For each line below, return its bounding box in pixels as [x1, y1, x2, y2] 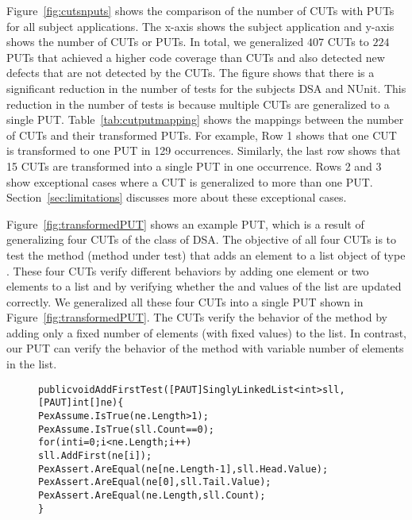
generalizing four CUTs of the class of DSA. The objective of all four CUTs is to [6, 231, 397, 248]
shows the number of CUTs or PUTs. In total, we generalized [6, 33, 304, 50]
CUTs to [327, 33, 369, 50]
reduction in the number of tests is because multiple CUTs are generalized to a [6, 95, 390, 112]
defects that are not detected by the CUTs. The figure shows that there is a [6, 64, 375, 81]
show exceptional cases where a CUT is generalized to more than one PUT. [6, 173, 373, 190]
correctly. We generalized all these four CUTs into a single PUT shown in [6, 293, 364, 310]
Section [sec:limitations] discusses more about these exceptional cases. [6, 189, 347, 206]
